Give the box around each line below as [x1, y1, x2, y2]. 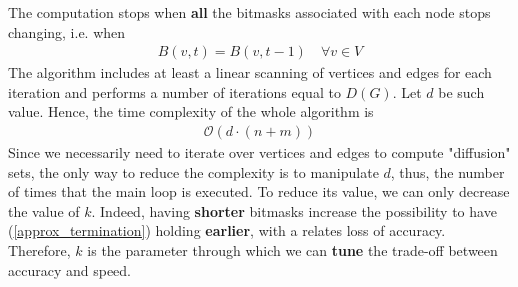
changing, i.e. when [8, 21, 126, 42]
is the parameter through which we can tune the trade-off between [87, 240, 498, 260]
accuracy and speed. [8, 259, 132, 280]
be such [438, 81, 485, 102]
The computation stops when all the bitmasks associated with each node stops [8, 2, 491, 22]
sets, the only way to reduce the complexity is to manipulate [8, 161, 379, 182]
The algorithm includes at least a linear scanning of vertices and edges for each [8, 62, 492, 83]
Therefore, [8, 240, 71, 260]
